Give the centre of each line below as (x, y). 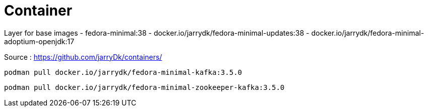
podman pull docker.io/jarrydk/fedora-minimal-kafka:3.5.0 (123, 72)
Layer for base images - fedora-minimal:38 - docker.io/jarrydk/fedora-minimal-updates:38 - (157, 33)
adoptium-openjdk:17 (39, 41)
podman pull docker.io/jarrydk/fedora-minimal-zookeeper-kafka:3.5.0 (144, 87)
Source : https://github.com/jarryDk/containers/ (83, 57)
